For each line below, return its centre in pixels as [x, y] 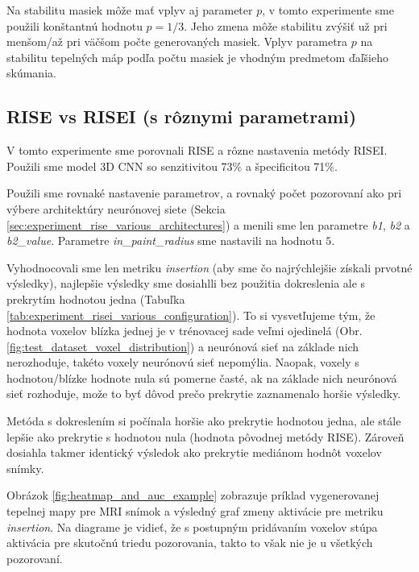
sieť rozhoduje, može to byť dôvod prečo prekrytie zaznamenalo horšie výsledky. [204, 394]
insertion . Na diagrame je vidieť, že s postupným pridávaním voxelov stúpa [192, 526]
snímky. [25, 468]
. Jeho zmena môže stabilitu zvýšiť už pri [286, 25]
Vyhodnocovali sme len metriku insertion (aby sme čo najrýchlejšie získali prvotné [209, 267]
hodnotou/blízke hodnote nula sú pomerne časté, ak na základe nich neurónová [202, 377]
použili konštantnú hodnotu [75, 25]
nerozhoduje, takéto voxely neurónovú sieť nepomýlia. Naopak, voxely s [183, 362]
